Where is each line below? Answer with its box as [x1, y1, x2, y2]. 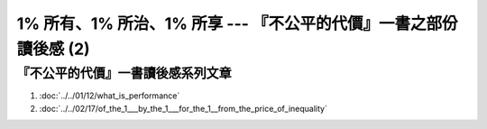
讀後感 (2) [16, 39, 90, 59]
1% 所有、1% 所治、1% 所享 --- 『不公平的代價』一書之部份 [16, 14, 458, 33]
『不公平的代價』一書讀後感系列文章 [16, 65, 232, 81]
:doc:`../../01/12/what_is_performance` [39, 90, 180, 101]
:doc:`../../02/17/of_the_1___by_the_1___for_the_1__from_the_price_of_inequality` [39, 103, 328, 114]
